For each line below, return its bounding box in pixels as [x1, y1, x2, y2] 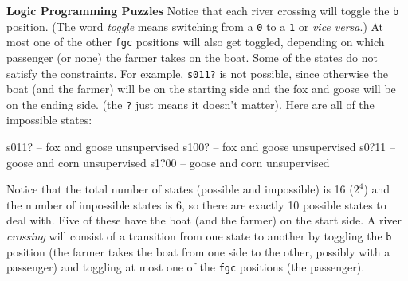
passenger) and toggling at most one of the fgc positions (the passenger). [6, 259, 365, 275]
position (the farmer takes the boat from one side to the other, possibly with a [6, 243, 390, 260]
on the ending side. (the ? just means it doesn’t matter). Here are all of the [6, 96, 375, 112]
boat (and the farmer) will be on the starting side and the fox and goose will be [6, 80, 396, 97]
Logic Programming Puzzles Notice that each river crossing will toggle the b [6, 2, 399, 18]
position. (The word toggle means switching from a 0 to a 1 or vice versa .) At [6, 18, 384, 34]
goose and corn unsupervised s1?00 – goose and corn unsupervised [6, 154, 330, 170]
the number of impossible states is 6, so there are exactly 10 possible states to [6, 196, 386, 213]
